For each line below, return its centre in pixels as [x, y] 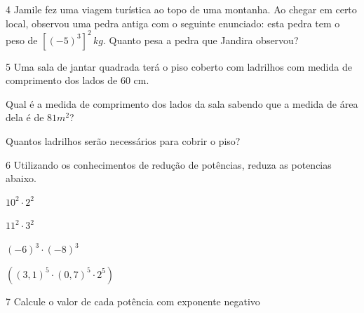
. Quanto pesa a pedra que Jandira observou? [201, 40]
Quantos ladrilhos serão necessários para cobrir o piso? [123, 141]
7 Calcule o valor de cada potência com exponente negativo [133, 301]
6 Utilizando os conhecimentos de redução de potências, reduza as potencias [169, 164]
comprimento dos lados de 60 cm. [77, 80]
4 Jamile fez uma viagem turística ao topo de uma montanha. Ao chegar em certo [181, 9]
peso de [22, 40]
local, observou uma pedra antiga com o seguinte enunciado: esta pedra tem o [173, 23]
